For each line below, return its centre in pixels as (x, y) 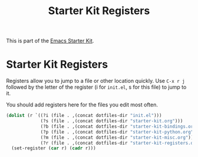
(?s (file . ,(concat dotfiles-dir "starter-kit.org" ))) (112, 121)
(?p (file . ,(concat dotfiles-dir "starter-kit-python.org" (117, 132)
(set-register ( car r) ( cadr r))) (54, 148)
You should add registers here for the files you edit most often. (82, 105)
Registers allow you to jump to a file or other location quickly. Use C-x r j (95, 81)
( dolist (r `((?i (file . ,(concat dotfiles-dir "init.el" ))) (84, 116)
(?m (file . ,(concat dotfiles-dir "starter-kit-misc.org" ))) (118, 137)
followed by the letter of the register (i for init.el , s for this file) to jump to (96, 87)
